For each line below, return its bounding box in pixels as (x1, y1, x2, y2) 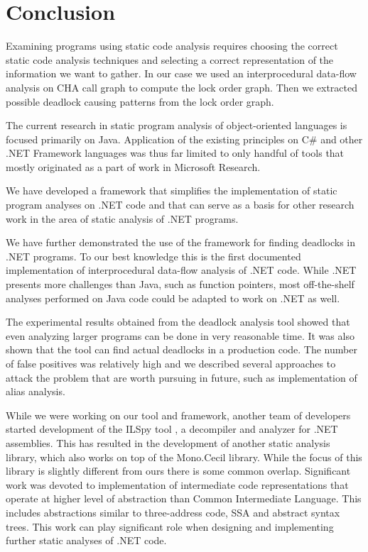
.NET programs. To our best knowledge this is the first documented (6, 248, 301, 263)
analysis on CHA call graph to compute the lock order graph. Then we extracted (6, 79, 357, 94)
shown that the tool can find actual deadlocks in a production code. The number (6, 342, 357, 357)
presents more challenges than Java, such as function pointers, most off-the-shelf (6, 277, 355, 292)
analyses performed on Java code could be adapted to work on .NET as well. (6, 290, 340, 305)
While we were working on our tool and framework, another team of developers (6, 407, 351, 422)
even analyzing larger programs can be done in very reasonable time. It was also (6, 328, 355, 343)
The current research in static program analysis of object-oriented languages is (6, 118, 347, 133)
